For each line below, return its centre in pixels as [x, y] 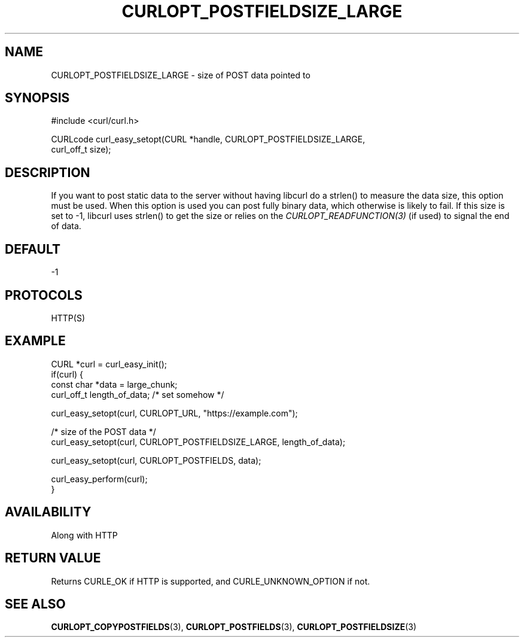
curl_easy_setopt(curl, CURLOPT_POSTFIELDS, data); [156, 460]
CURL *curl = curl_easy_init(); [109, 364]
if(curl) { [67, 374]
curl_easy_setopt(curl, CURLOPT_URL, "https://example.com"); [174, 413]
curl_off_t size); [81, 150]
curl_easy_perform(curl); [99, 479]
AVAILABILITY [48, 512]
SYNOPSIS [37, 98]
